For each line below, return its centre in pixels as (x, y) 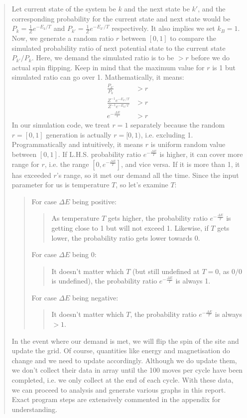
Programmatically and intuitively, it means (77, 144)
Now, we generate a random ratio (63, 38)
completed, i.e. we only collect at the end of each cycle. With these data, (123, 380)
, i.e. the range (67, 164)
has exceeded (31, 175)
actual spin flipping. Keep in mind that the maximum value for (108, 67)
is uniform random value (188, 144)
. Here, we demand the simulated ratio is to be (103, 58)
